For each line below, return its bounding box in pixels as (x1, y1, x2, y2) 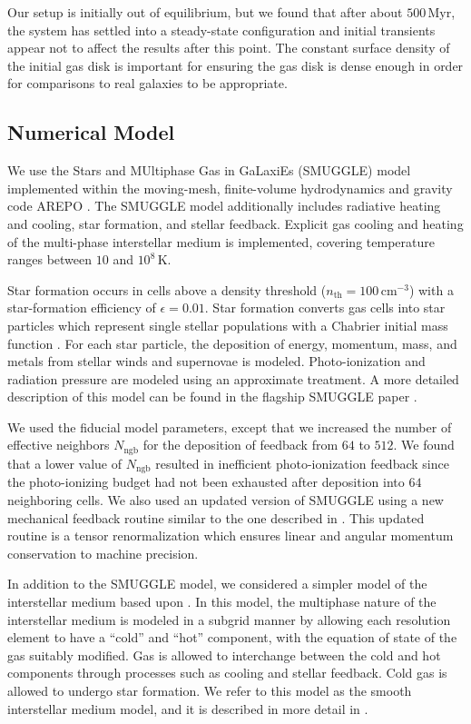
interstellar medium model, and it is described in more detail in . (7, 699, 368, 718)
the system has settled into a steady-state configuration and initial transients (7, 20, 436, 39)
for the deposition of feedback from (142, 435, 339, 454)
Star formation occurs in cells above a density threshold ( (7, 280, 327, 299)
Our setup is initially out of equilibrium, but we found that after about (7, 3, 403, 21)
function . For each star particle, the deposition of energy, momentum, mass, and (7, 333, 457, 352)
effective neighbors (7, 435, 110, 454)
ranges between (7, 250, 93, 269)
